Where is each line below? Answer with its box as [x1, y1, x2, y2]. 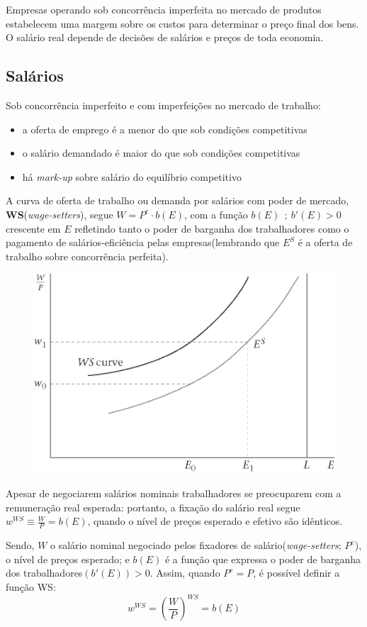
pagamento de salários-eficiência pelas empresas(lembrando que [6, 235, 280, 250]
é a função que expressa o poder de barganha [164, 551, 361, 566]
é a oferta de [298, 235, 353, 250]
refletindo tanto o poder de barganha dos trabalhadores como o [74, 221, 349, 235]
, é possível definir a [253, 565, 340, 580]
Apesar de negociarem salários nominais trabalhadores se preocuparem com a [6, 486, 341, 501]
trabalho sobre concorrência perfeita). [6, 248, 169, 263]
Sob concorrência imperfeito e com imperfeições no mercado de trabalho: [6, 97, 321, 112]
